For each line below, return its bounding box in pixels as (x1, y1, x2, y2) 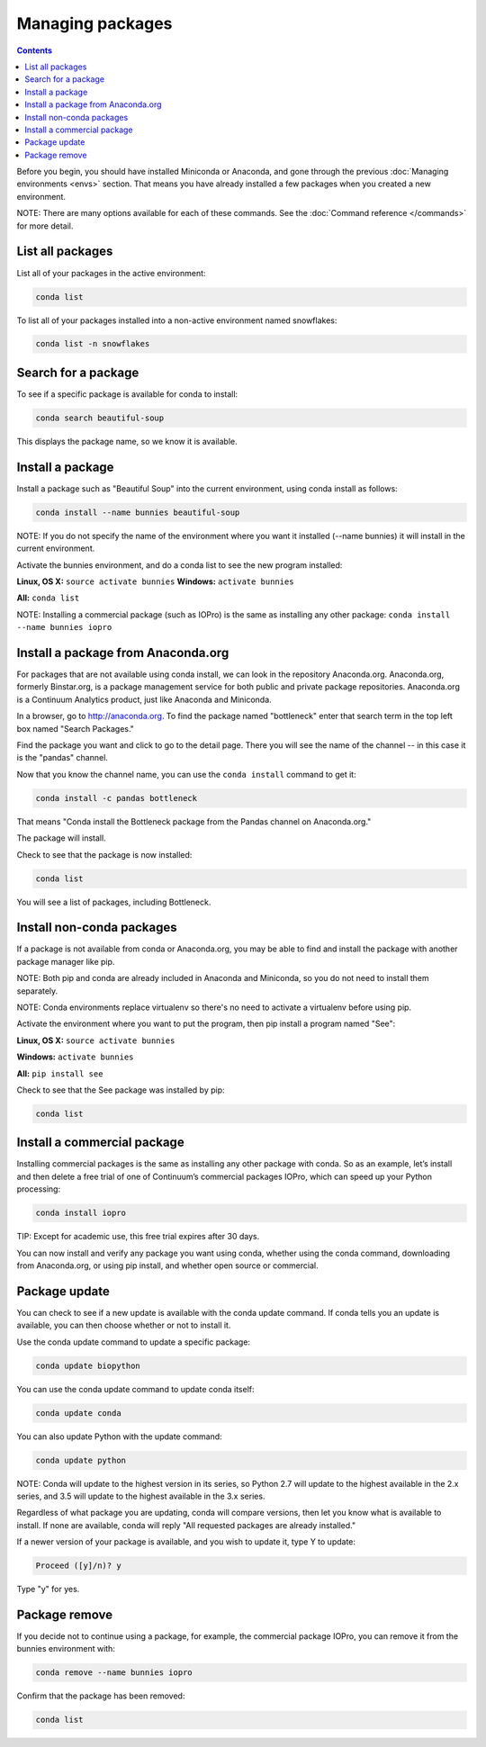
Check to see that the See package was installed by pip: (16, 1085, 225, 1095)
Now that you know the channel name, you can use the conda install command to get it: (16, 769, 356, 779)
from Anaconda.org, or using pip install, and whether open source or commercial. (16, 1260, 319, 1271)
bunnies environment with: (16, 1643, 116, 1654)
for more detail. (16, 221, 74, 231)
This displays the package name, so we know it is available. (16, 436, 238, 446)
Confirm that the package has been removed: (16, 1690, 185, 1701)
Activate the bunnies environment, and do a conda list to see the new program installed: (16, 559, 343, 571)
